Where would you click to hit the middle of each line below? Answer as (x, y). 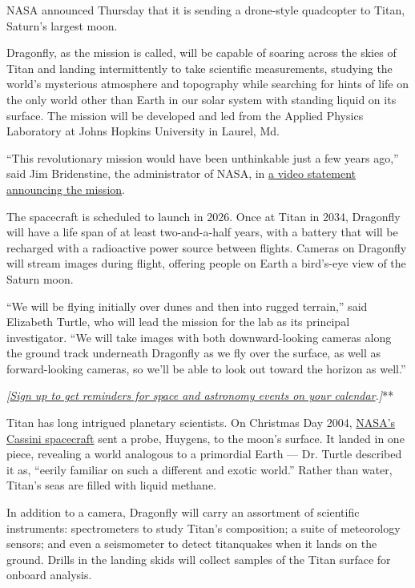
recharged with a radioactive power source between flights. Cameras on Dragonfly (207, 247)
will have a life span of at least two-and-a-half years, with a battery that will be (202, 232)
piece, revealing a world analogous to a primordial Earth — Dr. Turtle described (204, 454)
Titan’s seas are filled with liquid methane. (111, 485)
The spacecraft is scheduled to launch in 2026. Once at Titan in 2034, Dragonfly (203, 216)
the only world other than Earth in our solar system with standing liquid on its (201, 99)
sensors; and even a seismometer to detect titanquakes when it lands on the (192, 544)
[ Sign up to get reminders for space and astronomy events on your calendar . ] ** (200, 395)
